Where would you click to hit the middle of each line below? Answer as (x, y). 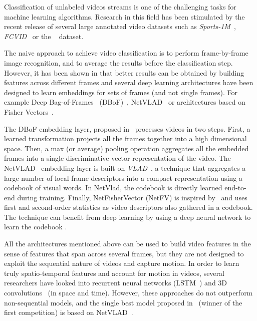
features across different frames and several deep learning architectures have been (129, 82)
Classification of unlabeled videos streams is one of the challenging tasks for (120, 7)
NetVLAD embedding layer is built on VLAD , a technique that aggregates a (125, 168)
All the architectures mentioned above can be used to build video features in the (127, 244)
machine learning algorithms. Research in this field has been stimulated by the (124, 16)
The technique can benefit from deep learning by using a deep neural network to (127, 217)
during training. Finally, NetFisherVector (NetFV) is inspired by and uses (132, 197)
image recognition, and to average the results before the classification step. (118, 62)
